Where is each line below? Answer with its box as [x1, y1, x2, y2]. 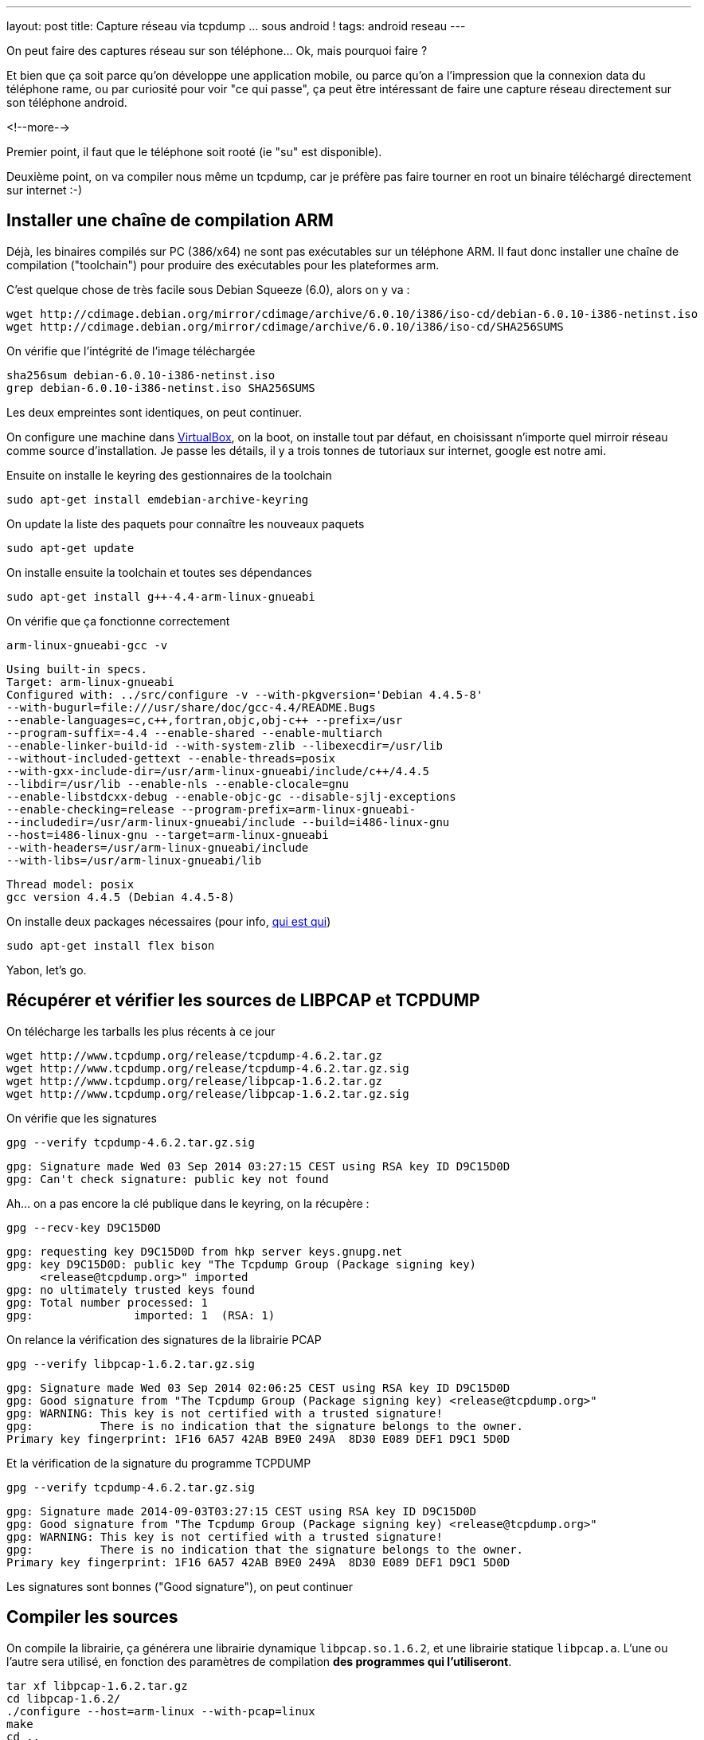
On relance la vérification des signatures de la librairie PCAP [6, 1332, 322, 1346]
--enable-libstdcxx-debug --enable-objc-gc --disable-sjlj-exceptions [6, 790, 456, 803]
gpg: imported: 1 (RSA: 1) [6, 1308, 276, 1322]
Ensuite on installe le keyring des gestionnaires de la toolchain [6, 468, 332, 482]
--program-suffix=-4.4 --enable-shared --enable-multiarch [6, 726, 383, 739]
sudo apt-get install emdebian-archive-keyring [6, 492, 309, 506]
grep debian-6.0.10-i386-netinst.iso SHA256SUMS [6, 381, 315, 394]
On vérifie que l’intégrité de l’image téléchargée [6, 343, 256, 358]
